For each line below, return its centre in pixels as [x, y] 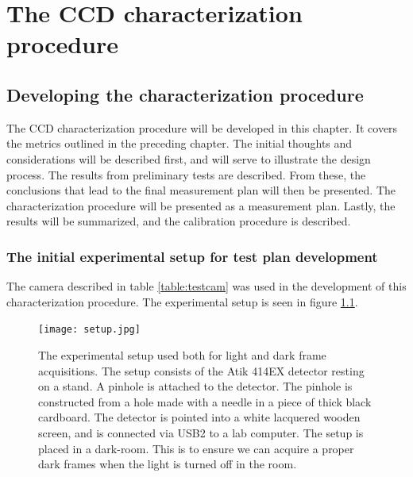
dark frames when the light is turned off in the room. [168, 464]
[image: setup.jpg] [89, 330]
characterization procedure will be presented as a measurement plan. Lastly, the [201, 205]
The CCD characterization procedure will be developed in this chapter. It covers [202, 127]
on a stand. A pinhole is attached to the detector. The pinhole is [195, 386]
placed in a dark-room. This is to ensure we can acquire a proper [196, 448]
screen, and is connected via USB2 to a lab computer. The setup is [201, 432]
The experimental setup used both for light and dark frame [182, 354]
